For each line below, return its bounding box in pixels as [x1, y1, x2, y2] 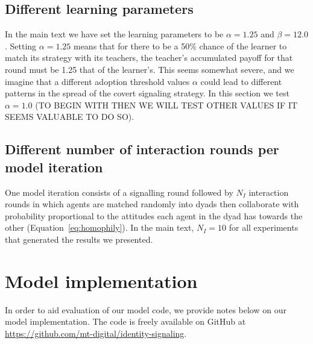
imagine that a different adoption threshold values [5, 75, 190, 87]
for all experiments [229, 221, 299, 234]
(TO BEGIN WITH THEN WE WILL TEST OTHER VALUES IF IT [35, 98, 298, 111]
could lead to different [200, 75, 282, 87]
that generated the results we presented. [5, 233, 153, 245]
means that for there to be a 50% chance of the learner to [73, 39, 287, 52]
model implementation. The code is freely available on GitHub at [5, 315, 246, 328]
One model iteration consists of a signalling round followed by [5, 186, 233, 198]
